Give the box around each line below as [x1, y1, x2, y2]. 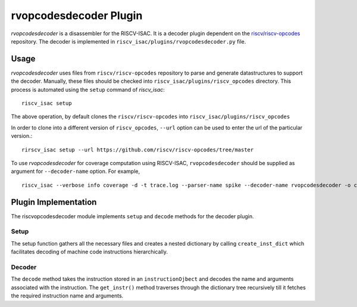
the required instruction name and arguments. [11, 292, 124, 299]
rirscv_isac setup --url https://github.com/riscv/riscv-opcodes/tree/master [21, 146, 254, 153]
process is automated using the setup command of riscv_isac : [11, 86, 165, 93]
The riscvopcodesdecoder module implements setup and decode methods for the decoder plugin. [11, 212, 254, 220]
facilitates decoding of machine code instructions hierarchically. [11, 248, 168, 256]
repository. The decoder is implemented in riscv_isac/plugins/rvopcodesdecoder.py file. [11, 38, 246, 45]
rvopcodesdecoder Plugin [11, 9, 143, 22]
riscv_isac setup [21, 100, 72, 107]
